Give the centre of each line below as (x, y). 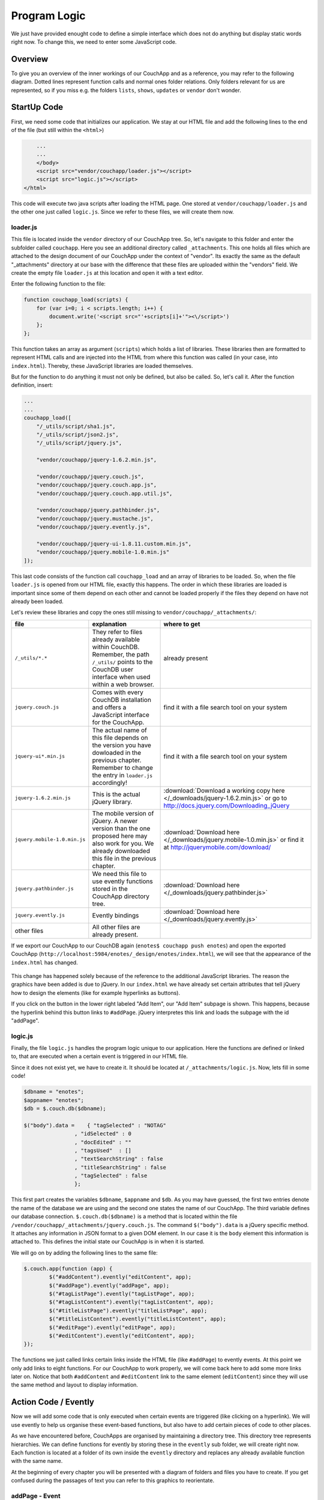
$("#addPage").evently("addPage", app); (109, 1285)
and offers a (109, 707)
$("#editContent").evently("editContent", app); (122, 1336)
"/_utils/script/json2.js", (78, 434)
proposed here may (120, 836)
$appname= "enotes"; (54, 1100)
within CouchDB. (116, 647)
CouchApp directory (121, 896)
